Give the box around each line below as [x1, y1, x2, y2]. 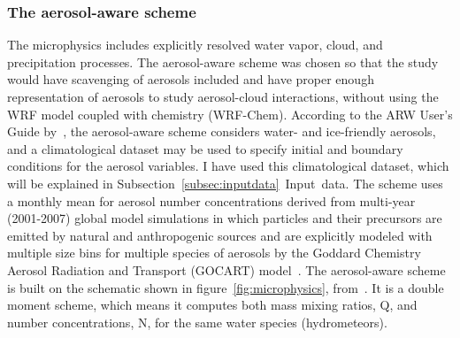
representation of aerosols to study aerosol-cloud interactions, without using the [7, 88, 439, 105]
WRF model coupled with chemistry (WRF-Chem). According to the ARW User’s [7, 104, 453, 123]
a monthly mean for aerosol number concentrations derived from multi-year [7, 191, 416, 210]
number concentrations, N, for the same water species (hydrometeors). [7, 312, 387, 331]
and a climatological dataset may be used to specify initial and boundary [7, 139, 403, 157]
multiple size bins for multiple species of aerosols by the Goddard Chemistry [7, 243, 421, 262]
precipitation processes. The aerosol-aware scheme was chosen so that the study [7, 52, 439, 71]
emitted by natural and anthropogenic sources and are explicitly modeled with [7, 226, 433, 244]
